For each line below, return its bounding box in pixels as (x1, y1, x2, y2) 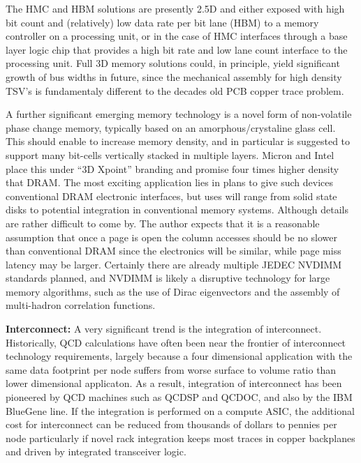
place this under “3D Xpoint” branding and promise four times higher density (6, 161, 339, 176)
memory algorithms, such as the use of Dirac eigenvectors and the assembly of (6, 284, 340, 298)
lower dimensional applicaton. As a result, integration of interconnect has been (6, 376, 342, 390)
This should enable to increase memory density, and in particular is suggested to (6, 134, 351, 149)
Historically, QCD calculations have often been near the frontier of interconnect (6, 335, 346, 349)
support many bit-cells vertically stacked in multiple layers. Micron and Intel (6, 147, 334, 162)
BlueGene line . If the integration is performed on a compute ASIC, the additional (6, 403, 355, 418)
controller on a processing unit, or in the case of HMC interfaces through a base (6, 29, 348, 43)
